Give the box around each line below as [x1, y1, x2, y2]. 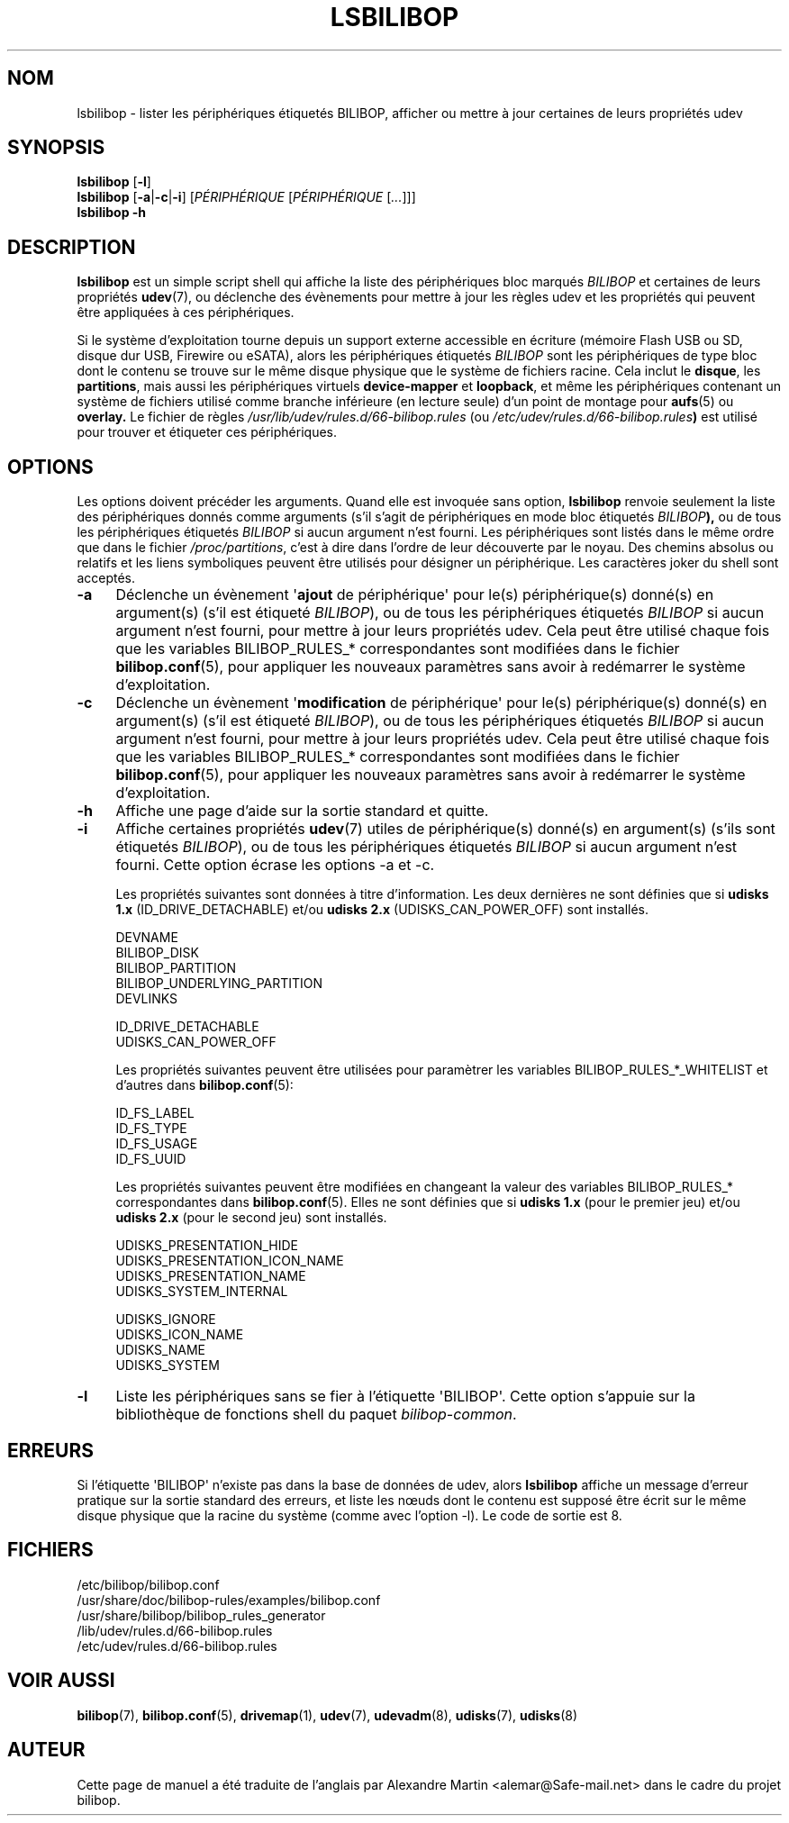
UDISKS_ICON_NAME [115, 1327, 244, 1343]
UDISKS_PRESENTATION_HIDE [115, 1238, 298, 1254]
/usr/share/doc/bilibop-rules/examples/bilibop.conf [77, 1592, 381, 1608]
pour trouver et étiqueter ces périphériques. [77, 424, 338, 440]
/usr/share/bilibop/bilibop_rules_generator [77, 1607, 326, 1623]
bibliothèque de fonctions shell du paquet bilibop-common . [115, 1405, 517, 1424]
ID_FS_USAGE [115, 1136, 198, 1152]
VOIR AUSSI [7, 1669, 115, 1692]
